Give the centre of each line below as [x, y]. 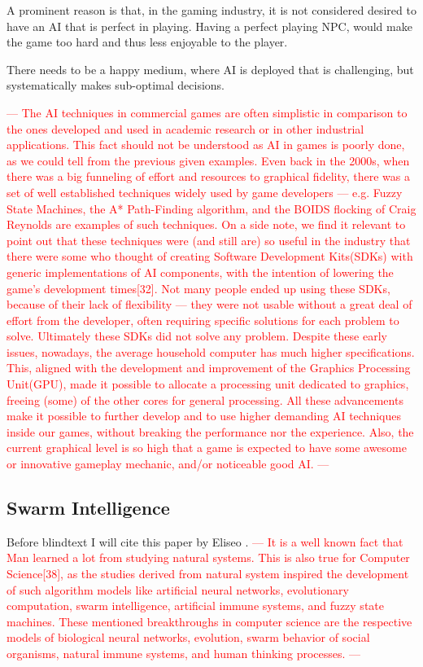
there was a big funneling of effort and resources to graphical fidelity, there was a [208, 176]
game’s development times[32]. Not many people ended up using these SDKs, [198, 288]
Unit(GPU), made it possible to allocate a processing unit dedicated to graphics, [208, 384]
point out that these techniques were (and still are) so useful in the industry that [209, 240]
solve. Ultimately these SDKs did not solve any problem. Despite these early [197, 336]
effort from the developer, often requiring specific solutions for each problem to [203, 320]
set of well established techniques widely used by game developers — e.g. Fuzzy [205, 192]
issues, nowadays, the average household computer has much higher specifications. [211, 351]
